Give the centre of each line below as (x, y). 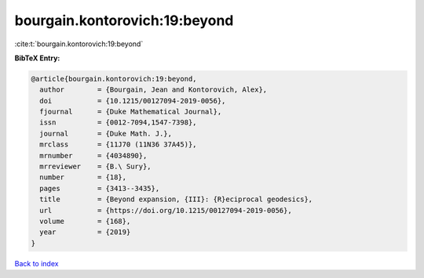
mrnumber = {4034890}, (93, 155)
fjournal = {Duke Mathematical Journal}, (131, 112)
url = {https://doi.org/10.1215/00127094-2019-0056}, (166, 210)
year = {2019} (85, 232)
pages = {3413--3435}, (100, 188)
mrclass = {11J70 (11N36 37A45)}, (118, 144)
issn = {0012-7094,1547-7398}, (118, 123)
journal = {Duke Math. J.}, (106, 134)
